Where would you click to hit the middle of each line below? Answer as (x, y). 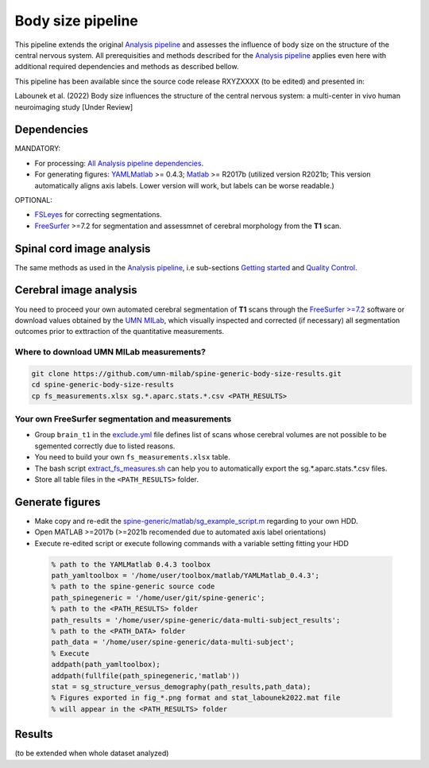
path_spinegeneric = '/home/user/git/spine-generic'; (158, 597)
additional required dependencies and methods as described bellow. (127, 67)
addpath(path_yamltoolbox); (106, 665)
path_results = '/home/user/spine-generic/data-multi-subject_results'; (196, 620)
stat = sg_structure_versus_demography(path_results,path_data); (181, 687)
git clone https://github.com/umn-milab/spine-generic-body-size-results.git (186, 373)
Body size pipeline (77, 21)
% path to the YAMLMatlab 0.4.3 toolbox (131, 564)
